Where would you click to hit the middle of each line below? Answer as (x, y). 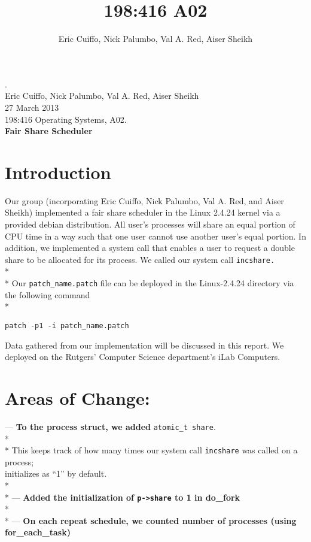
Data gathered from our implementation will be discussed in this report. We (144, 345)
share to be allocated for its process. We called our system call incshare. (140, 259)
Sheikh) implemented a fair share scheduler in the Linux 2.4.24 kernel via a (143, 212)
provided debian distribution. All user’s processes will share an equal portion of (150, 224)
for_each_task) (38, 532)
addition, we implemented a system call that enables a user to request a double (150, 248)
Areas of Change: (77, 397)
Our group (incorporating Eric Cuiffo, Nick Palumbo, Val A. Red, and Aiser (144, 200)
